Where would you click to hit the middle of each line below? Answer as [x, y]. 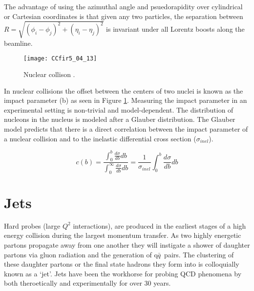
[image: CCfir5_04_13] [60, 59]
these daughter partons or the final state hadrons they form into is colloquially [122, 264]
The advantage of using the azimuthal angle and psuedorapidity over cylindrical [123, 6]
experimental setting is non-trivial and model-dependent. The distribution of [119, 109]
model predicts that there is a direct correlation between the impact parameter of [126, 128]
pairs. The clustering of [199, 254]
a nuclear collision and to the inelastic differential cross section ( [100, 138]
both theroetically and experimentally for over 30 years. [87, 283]
